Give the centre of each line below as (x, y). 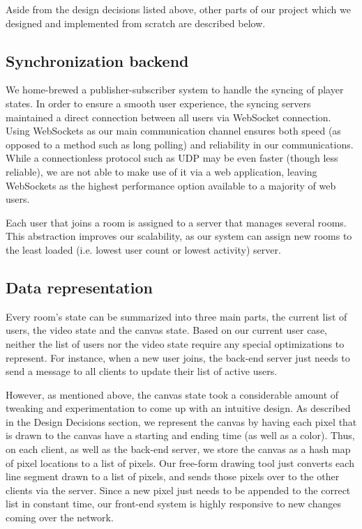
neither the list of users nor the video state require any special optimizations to (175, 343)
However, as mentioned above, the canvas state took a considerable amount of (172, 394)
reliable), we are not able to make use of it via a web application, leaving (161, 171)
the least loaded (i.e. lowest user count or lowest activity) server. (143, 249)
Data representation (79, 287)
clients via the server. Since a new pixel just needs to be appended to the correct (178, 490)
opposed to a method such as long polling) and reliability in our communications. (180, 144)
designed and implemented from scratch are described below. (136, 23)
